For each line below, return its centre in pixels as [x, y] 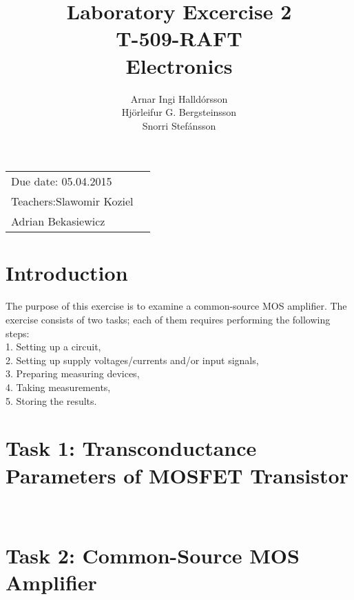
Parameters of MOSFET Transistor [177, 475]
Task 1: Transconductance [131, 448]
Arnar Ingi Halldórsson [179, 98]
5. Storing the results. [51, 400]
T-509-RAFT [179, 38]
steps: [18, 333]
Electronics [179, 65]
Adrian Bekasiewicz [58, 221]
